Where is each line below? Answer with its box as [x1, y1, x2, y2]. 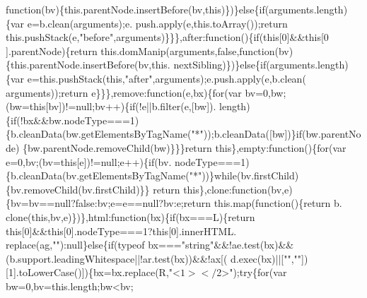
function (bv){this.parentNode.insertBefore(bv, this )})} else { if [6, 2, 265, 16]
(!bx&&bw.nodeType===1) [16, 112, 139, 127]
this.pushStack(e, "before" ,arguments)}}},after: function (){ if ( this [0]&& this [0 [6, 30, 329, 44]
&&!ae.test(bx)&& [214, 237, 294, 252]
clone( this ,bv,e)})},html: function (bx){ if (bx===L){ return [6, 209, 255, 224]
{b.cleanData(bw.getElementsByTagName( [6, 126, 192, 141]
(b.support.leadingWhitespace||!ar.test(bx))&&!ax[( [6, 251, 228, 266]
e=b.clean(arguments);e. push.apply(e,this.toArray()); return [27, 16, 288, 30]
